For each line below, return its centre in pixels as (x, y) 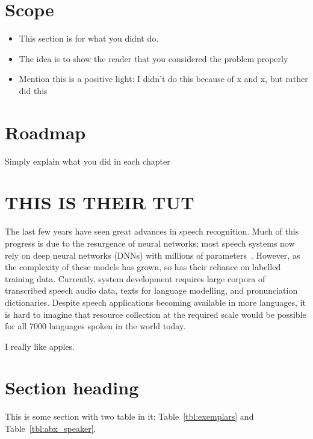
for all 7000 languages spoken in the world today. (95, 326)
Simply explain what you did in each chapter (88, 161)
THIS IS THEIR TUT (100, 202)
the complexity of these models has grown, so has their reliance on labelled (143, 267)
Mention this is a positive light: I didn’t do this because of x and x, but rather (163, 79)
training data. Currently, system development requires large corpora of (135, 278)
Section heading (72, 387)
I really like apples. (40, 346)
